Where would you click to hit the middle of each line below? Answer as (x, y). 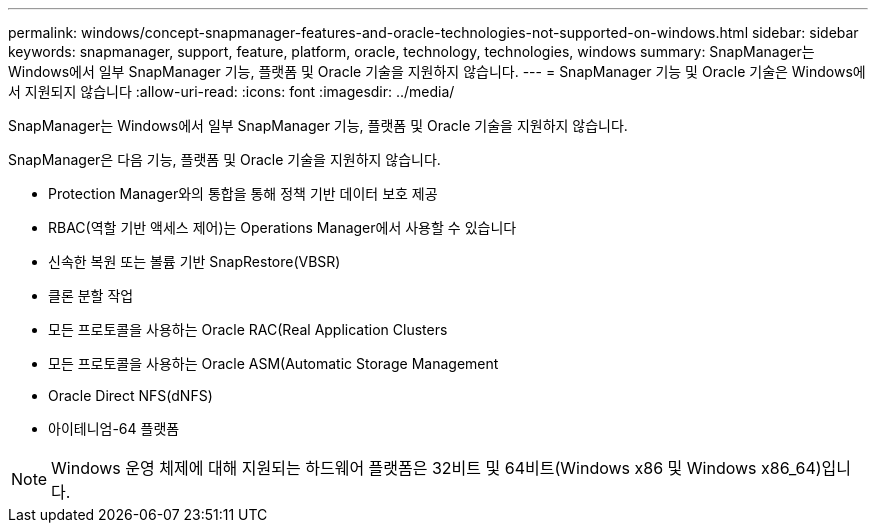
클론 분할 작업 (91, 295)
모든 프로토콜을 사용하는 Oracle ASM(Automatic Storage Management (273, 363)
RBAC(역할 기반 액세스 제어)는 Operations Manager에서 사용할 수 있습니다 (282, 227)
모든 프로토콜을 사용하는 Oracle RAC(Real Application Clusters (248, 329)
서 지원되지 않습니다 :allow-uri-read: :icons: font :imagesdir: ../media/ (231, 91)
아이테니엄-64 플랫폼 (114, 428)
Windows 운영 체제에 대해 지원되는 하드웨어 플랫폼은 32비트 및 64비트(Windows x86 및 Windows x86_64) (436, 468)
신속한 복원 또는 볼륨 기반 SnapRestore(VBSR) (194, 261)
